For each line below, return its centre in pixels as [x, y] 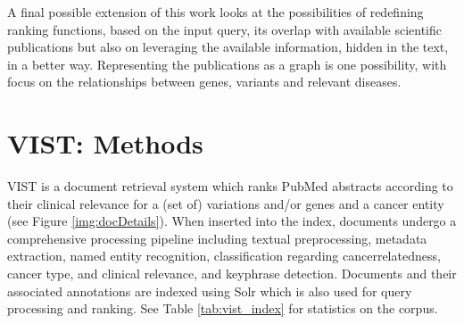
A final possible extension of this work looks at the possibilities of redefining [215, 12]
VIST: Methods [105, 143]
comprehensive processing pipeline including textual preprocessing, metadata [217, 238]
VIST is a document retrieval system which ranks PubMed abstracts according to [230, 186]
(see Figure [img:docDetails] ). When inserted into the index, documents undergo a [232, 221]
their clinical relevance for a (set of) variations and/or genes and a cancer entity [226, 203]
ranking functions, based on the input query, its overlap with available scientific [224, 29]
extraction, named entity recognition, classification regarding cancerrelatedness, [224, 256]
